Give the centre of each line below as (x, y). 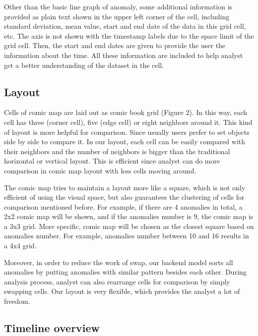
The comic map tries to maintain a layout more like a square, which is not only (125, 187)
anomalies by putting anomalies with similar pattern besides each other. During (125, 272)
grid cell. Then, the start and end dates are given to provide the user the (115, 45)
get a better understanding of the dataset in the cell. (84, 65)
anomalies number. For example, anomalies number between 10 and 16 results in (127, 236)
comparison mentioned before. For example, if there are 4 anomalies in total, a (123, 206)
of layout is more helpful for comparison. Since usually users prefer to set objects (127, 132)
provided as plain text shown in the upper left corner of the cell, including (117, 16)
